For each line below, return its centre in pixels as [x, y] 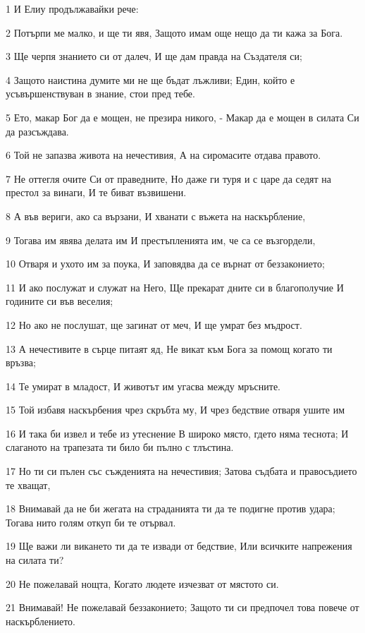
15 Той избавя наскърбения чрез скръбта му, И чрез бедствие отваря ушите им [175, 410]
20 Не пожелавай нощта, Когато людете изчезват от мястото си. [142, 583]
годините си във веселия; [60, 301]
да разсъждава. [37, 131]
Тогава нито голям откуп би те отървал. [91, 522]
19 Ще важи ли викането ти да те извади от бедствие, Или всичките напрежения [179, 546]
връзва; [21, 362]
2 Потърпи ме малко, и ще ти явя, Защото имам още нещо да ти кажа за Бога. [174, 32]
